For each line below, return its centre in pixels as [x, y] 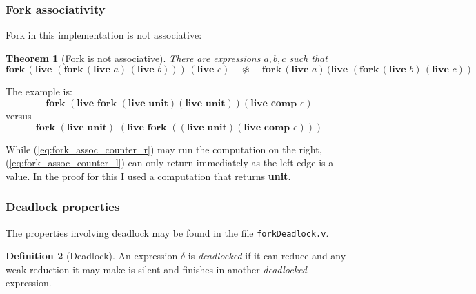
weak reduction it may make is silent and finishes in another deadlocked [156, 269]
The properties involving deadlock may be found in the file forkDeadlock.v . [167, 232]
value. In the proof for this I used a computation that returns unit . [148, 176]
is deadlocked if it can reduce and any [267, 256]
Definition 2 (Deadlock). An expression [92, 256]
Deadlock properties [63, 207]
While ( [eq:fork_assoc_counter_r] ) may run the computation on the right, [164, 149]
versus [19, 115]
